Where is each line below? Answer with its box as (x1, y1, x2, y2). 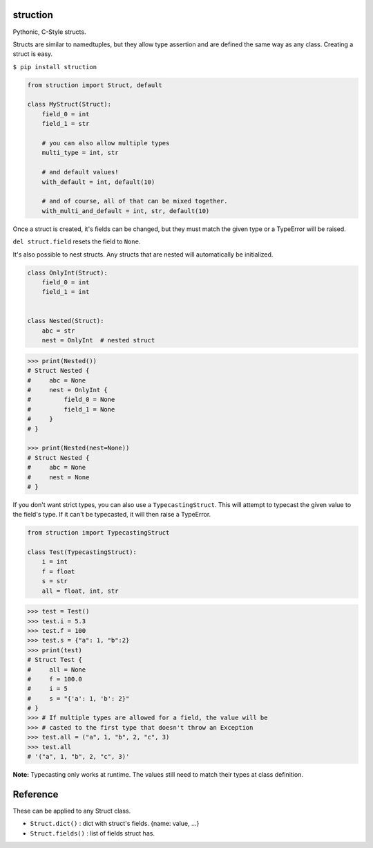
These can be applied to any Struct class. (12, 806, 131, 815)
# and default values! (41, 168, 119, 176)
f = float (41, 567, 75, 575)
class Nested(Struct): (27, 317, 104, 325)
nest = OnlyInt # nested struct (41, 336, 155, 344)
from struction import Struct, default (27, 81, 162, 89)
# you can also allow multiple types (41, 139, 170, 147)
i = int (41, 557, 68, 566)
